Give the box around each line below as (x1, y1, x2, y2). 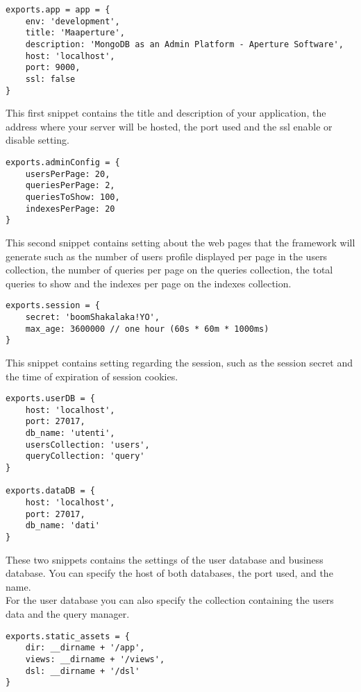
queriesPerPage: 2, (25, 180, 115, 191)
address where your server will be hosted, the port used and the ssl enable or (6, 119, 333, 133)
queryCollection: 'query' (25, 451, 145, 462)
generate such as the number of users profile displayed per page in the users (6, 248, 328, 263)
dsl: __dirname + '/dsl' (25, 666, 140, 676)
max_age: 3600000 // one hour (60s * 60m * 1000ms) (25, 323, 269, 334)
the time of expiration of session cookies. (6, 369, 178, 383)
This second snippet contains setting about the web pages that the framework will (6, 235, 355, 249)
